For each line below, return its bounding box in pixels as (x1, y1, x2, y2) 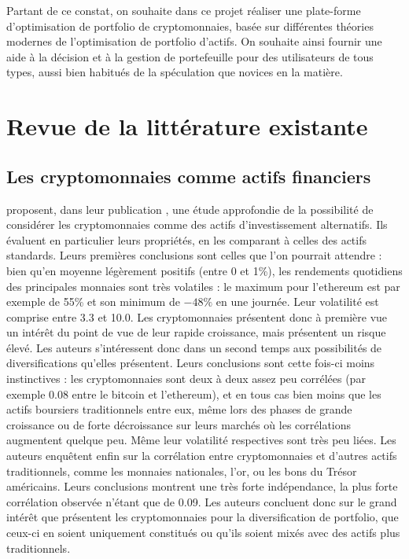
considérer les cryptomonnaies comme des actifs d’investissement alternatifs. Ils (6, 216, 388, 233)
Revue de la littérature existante (6, 110, 368, 142)
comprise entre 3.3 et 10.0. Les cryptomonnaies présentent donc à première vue (6, 308, 388, 325)
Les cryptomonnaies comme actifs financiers (6, 164, 371, 188)
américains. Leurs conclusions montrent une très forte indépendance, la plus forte (6, 478, 398, 495)
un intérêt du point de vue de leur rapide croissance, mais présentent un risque (6, 324, 386, 340)
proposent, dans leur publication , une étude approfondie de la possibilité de (6, 200, 374, 217)
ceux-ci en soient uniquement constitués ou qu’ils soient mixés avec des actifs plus (6, 524, 400, 541)
